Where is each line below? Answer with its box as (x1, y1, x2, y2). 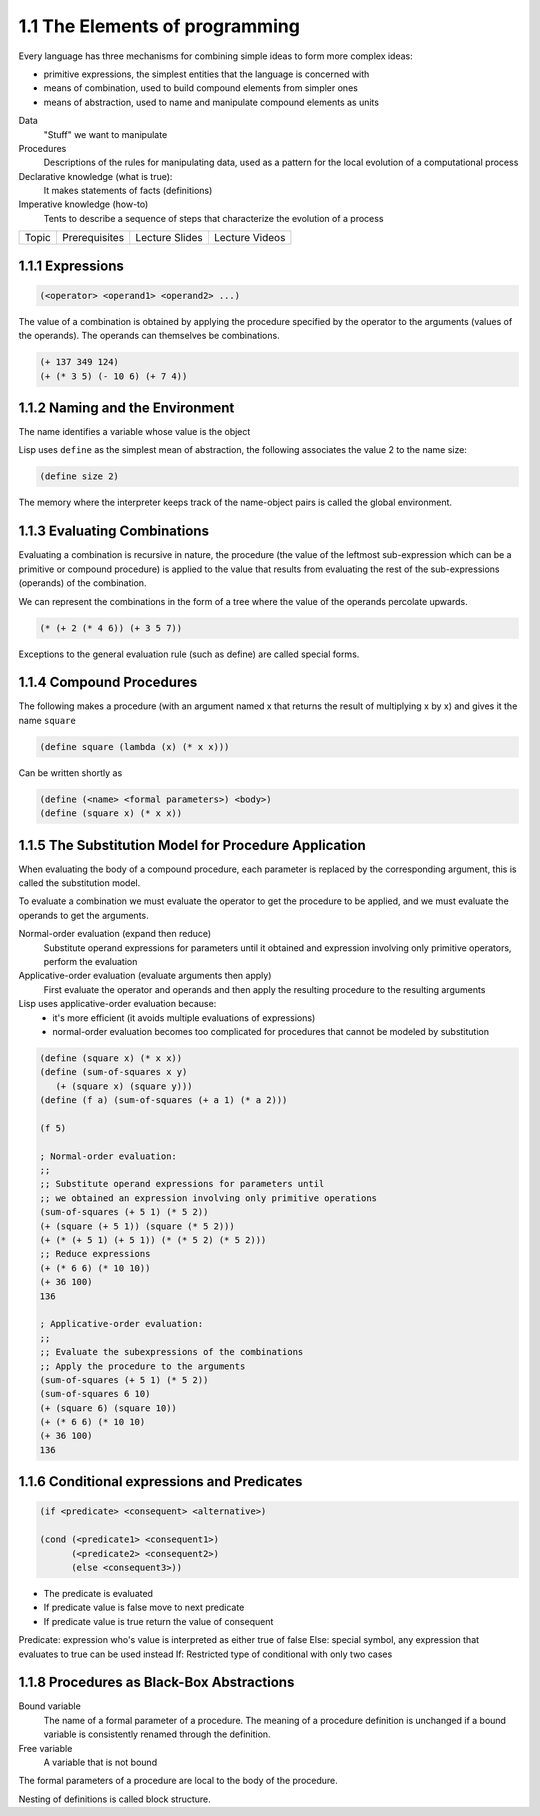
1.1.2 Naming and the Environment (18, 400, 235, 416)
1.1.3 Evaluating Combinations (18, 523, 210, 540)
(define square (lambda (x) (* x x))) (39, 741, 230, 752)
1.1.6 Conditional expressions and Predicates (18, 1473, 303, 1490)
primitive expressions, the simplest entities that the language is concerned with (43, 68, 370, 80)
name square (18, 714, 77, 726)
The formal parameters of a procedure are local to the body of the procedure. (18, 1775, 339, 1787)
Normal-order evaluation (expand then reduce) (18, 928, 212, 940)
